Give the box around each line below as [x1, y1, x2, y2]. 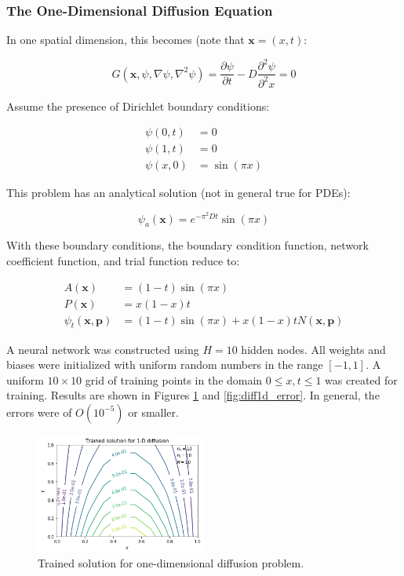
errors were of [6, 403, 72, 420]
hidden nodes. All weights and [241, 341, 386, 357]
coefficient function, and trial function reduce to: [6, 253, 240, 269]
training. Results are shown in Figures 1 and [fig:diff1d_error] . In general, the [6, 387, 380, 403]
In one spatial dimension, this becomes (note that [6, 31, 245, 48]
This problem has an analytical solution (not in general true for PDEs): [6, 184, 351, 201]
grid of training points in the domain [85, 371, 263, 388]
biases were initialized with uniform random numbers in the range [6, 356, 323, 373]
